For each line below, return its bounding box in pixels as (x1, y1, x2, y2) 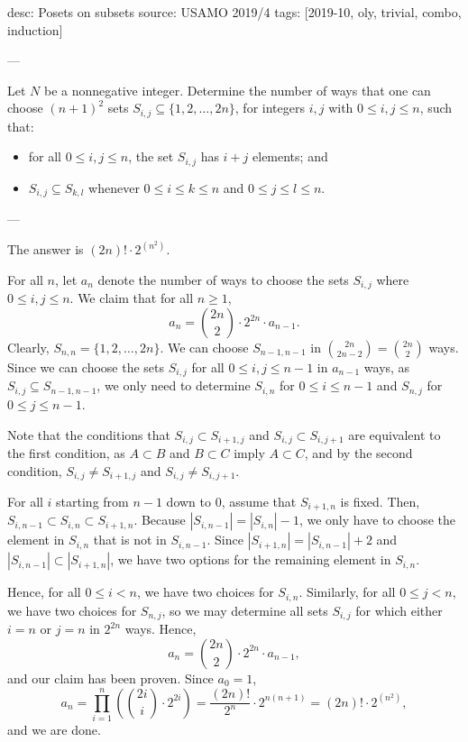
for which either (355, 600, 443, 619)
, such (419, 98, 453, 117)
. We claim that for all (69, 289, 194, 307)
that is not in (93, 530, 167, 549)
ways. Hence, (124, 619, 197, 638)
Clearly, (7, 338, 50, 356)
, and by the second (304, 443, 413, 462)
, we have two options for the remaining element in (110, 550, 391, 569)
